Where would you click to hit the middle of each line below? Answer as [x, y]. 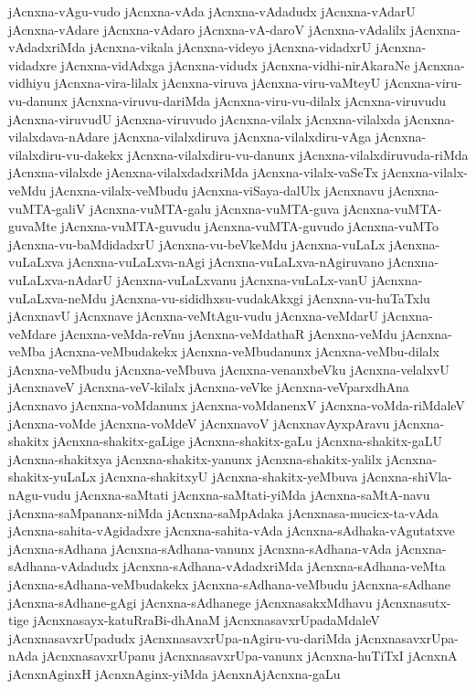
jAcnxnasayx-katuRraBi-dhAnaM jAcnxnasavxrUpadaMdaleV [206, 620]
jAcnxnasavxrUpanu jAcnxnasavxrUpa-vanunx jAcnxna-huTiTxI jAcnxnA [250, 656]
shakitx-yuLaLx [53, 477]
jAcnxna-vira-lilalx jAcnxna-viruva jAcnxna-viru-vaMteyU [217, 83]
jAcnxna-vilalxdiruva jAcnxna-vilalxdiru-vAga [243, 137]
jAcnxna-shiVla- [407, 477]
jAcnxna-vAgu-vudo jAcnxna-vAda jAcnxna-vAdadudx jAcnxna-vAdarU [212, 11]
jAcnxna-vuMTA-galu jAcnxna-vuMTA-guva [215, 208]
